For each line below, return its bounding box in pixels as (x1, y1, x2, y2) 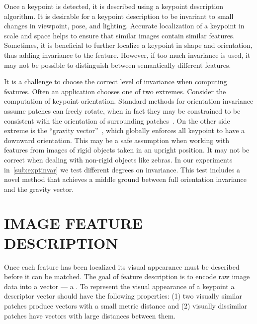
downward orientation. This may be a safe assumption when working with (4, 135, 230, 145)
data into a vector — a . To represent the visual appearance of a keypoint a (4, 281, 235, 291)
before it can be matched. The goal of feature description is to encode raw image (4, 271, 250, 282)
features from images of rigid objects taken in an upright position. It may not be (4, 145, 250, 155)
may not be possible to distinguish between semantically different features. (4, 59, 231, 70)
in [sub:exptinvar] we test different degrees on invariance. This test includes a (4, 164, 241, 174)
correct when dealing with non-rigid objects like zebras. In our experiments (4, 154, 233, 164)
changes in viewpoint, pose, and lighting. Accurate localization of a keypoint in (4, 20, 245, 31)
